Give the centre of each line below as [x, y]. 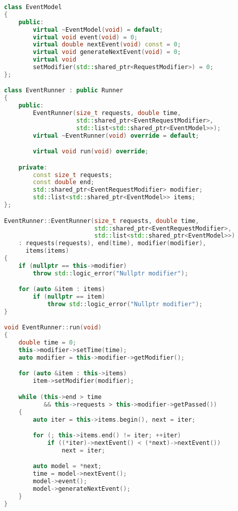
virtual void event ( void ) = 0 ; [85, 37]
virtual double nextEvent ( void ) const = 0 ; [107, 45]
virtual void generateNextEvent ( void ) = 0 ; [107, 52]
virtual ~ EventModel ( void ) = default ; [98, 30]
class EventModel [33, 7]
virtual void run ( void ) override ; [91, 152]
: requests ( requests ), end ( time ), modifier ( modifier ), [112, 243]
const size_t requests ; [73, 175]
